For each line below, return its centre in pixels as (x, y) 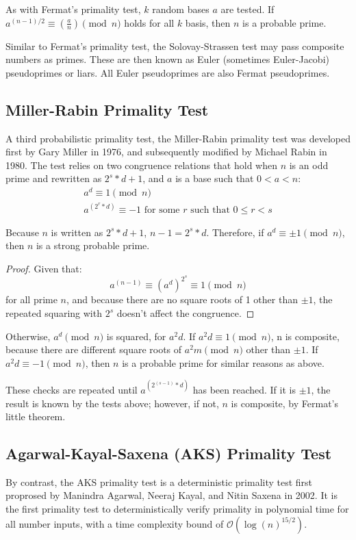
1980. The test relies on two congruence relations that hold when (141, 165)
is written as (77, 232)
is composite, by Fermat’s (284, 403)
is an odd (309, 165)
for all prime (31, 299)
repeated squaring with (54, 313)
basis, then (208, 22)
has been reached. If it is (244, 389)
